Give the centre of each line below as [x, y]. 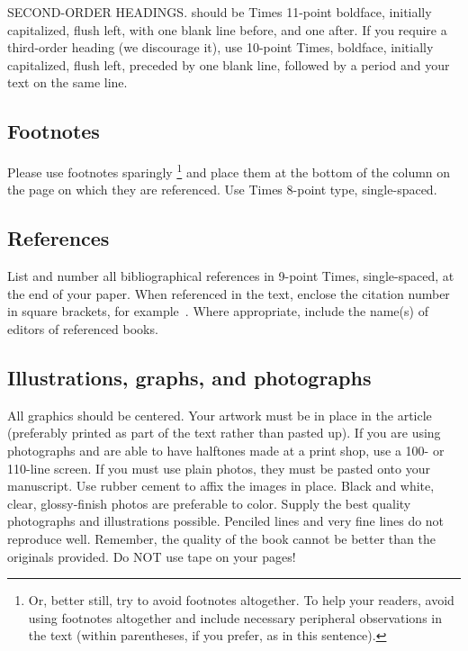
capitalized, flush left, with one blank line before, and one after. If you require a [227, 29]
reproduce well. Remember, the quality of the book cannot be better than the [221, 538]
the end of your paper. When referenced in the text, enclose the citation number [229, 293]
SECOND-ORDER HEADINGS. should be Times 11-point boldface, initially [220, 12]
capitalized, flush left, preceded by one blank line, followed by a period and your [229, 64]
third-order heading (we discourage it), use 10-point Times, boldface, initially [220, 47]
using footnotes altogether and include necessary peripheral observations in [235, 617]
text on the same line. [67, 82]
